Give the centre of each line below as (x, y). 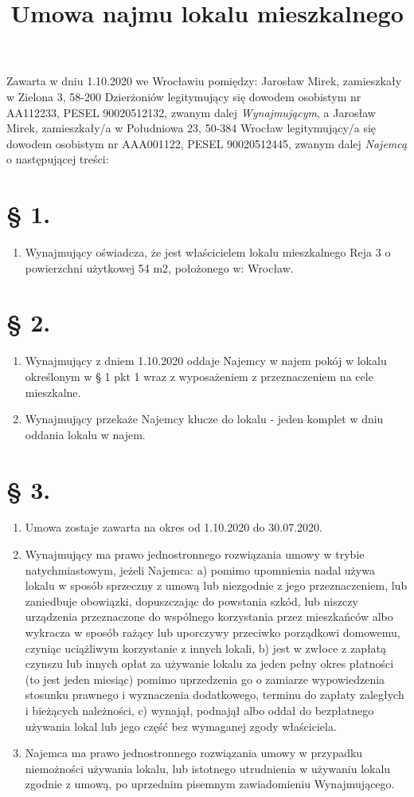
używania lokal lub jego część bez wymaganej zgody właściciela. (181, 726)
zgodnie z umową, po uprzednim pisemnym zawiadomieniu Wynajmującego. (210, 784)
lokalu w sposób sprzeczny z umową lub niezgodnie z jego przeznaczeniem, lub (216, 585)
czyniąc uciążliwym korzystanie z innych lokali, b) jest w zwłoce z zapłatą (206, 648)
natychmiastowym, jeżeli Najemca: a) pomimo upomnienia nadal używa (200, 569)
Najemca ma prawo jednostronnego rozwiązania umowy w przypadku (194, 753)
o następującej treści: (58, 159)
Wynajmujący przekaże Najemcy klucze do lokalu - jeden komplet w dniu (204, 419)
